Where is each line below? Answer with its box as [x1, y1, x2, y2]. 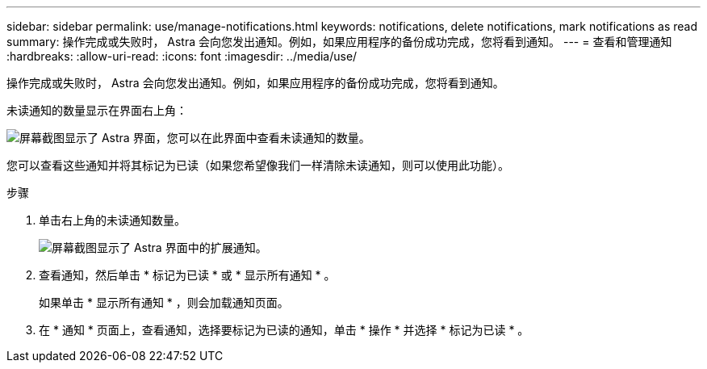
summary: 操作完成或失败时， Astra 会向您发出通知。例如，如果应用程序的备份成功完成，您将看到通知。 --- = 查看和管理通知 [6, 35, 672, 48]
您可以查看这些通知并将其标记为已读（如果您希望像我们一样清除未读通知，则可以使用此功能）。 [6, 158, 509, 172]
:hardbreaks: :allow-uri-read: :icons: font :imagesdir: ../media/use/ [6, 49, 358, 63]
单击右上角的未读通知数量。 [39, 213, 186, 227]
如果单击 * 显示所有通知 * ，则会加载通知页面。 [39, 296, 289, 309]
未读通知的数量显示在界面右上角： [6, 103, 187, 117]
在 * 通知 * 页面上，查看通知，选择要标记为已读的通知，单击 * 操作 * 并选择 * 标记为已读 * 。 [39, 323, 529, 337]
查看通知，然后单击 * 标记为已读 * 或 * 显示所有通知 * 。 [39, 268, 336, 282]
